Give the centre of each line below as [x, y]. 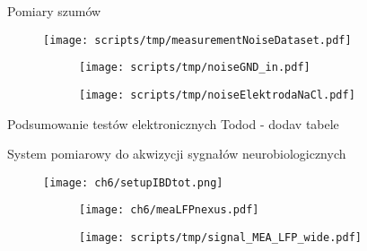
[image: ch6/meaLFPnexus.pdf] [169, 210]
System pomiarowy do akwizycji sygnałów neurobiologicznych [177, 154]
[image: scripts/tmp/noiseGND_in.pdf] [195, 68]
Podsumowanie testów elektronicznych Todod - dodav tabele [173, 123]
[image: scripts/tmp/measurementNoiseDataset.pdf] [197, 40]
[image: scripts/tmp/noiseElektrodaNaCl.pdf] [217, 95]
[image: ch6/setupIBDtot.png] [133, 182]
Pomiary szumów [54, 11]
